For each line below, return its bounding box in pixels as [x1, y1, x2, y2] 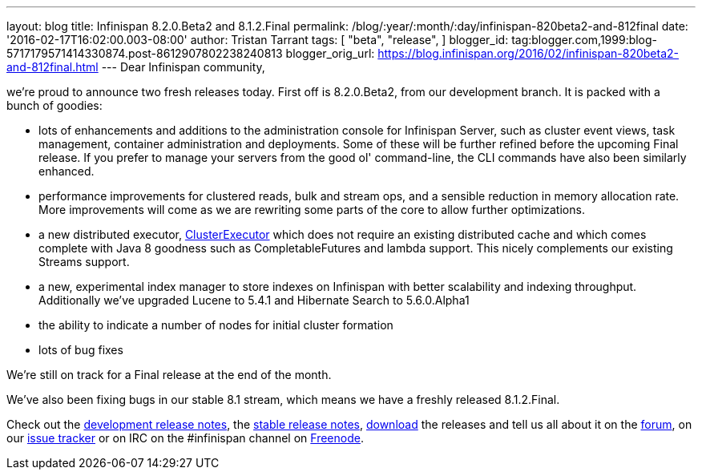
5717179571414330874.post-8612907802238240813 [6, 46, 283, 60]
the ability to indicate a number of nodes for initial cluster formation [38, 318, 393, 332]
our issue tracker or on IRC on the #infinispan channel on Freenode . [6, 431, 364, 445]
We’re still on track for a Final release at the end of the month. [6, 368, 332, 381]
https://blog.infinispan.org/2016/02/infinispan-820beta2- [377, 46, 680, 60]
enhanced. [38, 164, 95, 178]
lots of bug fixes [38, 343, 123, 357]
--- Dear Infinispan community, [101, 60, 265, 74]
